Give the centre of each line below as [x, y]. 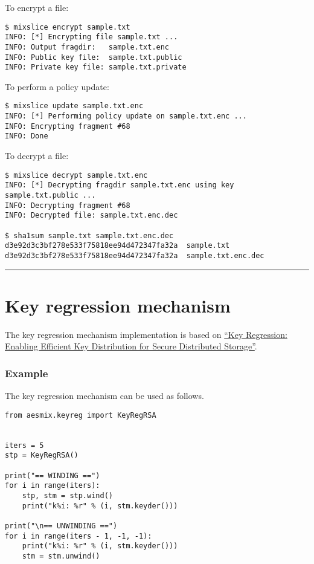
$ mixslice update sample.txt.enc [74, 106]
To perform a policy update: [57, 86]
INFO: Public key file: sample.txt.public [94, 57]
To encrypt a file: [37, 7]
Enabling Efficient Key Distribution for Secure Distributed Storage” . [131, 346]
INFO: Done [27, 136]
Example [27, 373]
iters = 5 [24, 445]
